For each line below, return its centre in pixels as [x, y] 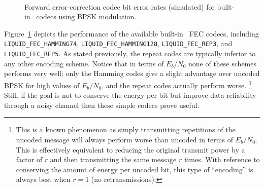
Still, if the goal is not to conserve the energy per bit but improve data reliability [130, 95]
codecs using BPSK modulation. [86, 16]
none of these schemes [222, 63]
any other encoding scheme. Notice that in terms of [84, 63]
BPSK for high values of [42, 85]
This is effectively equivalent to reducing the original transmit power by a [130, 149]
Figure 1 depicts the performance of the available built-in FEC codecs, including [131, 33]
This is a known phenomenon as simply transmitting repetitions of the [126, 129]
